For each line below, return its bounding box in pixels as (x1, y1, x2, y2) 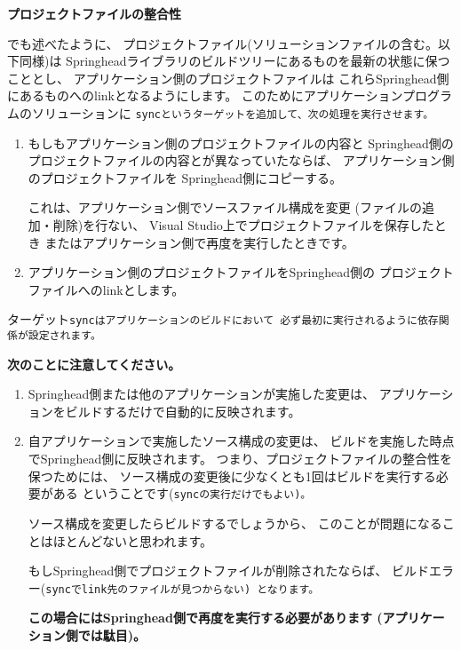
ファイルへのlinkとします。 (28, 280, 185, 298)
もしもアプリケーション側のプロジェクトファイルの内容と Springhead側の (28, 133, 454, 152)
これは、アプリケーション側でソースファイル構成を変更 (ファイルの (28, 198, 422, 217)
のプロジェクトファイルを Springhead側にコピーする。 (28, 168, 342, 186)
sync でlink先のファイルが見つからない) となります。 (45, 583, 320, 596)
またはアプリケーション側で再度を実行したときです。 (44, 233, 354, 251)
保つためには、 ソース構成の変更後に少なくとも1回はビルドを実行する (28, 466, 436, 485)
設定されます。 (28, 329, 101, 343)
